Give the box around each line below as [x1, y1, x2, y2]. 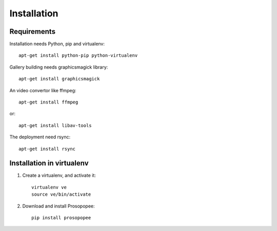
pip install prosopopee [31, 215, 91, 221]
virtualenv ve [31, 184, 67, 190]
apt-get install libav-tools [18, 122, 92, 128]
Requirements [9, 27, 56, 36]
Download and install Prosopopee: [22, 203, 95, 209]
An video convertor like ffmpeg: [9, 87, 76, 93]
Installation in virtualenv [9, 159, 89, 167]
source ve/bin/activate [31, 192, 91, 197]
